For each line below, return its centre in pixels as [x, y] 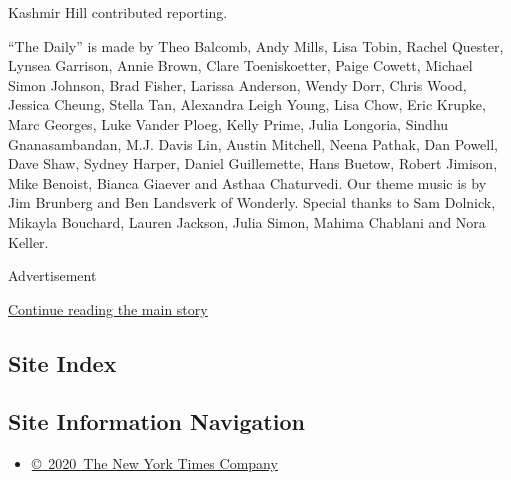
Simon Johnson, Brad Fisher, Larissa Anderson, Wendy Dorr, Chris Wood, [237, 84]
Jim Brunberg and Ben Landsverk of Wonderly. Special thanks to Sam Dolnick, [252, 202]
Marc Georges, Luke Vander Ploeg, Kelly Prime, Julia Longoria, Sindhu [228, 123]
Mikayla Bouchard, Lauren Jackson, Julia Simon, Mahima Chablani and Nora [247, 221]
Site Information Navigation [156, 421]
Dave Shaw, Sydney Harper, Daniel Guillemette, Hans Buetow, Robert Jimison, [253, 163]
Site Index [62, 362]
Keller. [28, 241]
